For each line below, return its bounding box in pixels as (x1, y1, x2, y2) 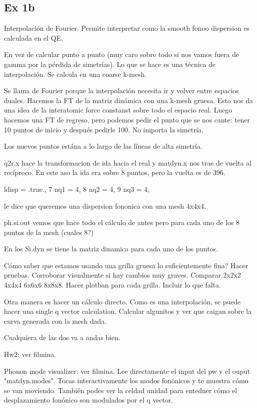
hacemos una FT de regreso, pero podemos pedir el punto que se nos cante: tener (4, 114, 250, 124)
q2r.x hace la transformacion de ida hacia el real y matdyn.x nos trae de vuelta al (4, 157, 252, 168)
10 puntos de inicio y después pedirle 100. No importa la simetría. (4, 124, 204, 134)
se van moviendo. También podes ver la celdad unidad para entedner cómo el (4, 385, 237, 395)
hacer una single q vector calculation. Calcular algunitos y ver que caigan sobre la (4, 306, 252, 316)
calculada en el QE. (4, 32, 63, 43)
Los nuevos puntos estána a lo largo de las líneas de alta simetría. (4, 141, 203, 151)
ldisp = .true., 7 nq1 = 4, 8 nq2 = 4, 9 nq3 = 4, (4, 183, 150, 194)
